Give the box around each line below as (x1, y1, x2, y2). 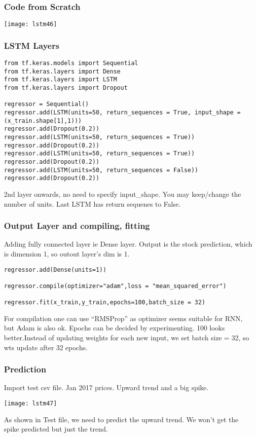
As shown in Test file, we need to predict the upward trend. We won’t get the (4, 414, 239, 424)
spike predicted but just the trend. (4, 424, 108, 434)
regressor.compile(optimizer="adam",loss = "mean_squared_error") (4, 282, 227, 290)
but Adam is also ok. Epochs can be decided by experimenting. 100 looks (4, 323, 225, 333)
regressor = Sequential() (4, 101, 89, 108)
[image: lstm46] (4, 21, 57, 28)
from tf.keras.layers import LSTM (4, 76, 117, 83)
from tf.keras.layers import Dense (4, 68, 121, 75)
